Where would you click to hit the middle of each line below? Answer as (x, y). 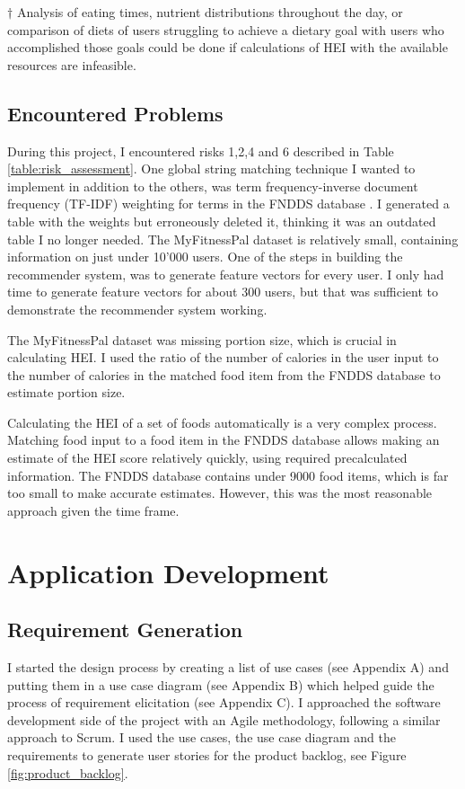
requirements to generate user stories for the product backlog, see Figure (207, 755)
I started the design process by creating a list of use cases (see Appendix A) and (228, 667)
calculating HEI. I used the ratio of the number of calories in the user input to (223, 357)
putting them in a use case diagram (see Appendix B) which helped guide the (221, 684)
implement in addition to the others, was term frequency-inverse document (213, 186)
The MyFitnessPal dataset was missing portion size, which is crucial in (202, 339)
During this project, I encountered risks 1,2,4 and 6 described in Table (201, 151)
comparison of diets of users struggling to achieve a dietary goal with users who (226, 29)
